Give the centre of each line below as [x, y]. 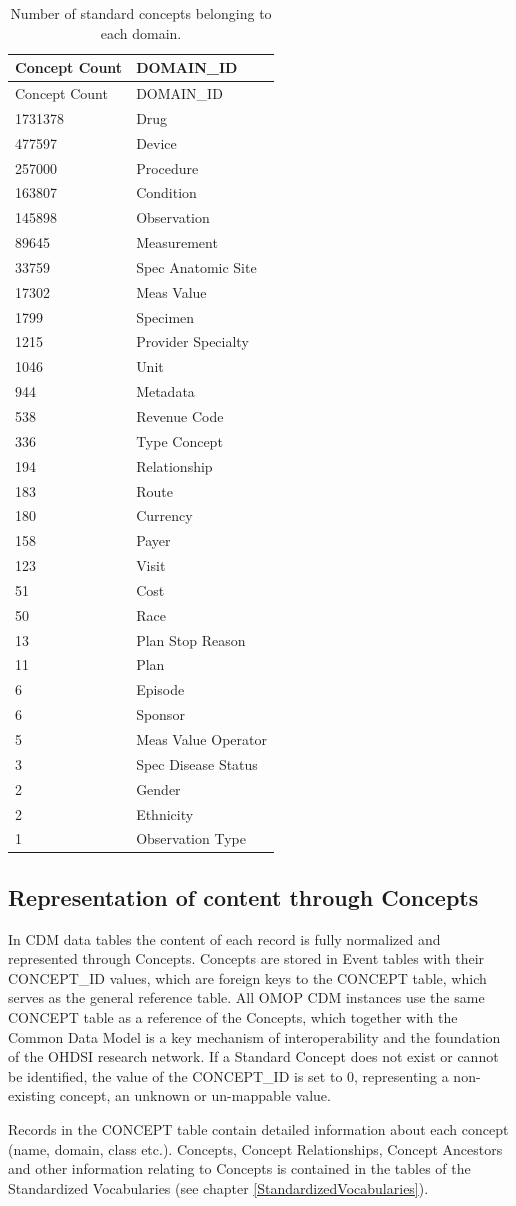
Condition [166, 192]
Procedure [167, 167]
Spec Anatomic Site [196, 266]
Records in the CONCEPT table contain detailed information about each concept [258, 1128]
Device [156, 142]
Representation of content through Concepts [243, 896]
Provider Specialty [192, 341]
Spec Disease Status [197, 763]
